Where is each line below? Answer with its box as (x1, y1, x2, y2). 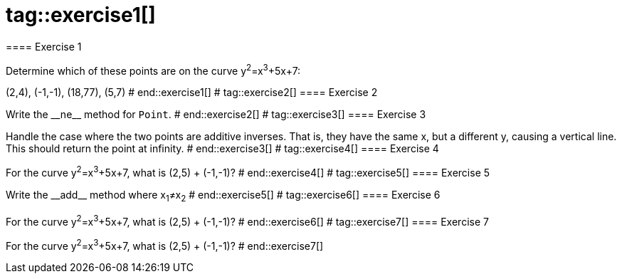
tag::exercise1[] (6, 3, 156, 27)
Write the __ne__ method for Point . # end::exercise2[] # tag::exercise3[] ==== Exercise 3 (6, 108, 426, 121)
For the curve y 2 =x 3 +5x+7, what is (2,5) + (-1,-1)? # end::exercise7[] (6, 237, 324, 252)
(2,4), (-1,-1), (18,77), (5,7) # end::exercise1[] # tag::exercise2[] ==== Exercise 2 (6, 86, 378, 99)
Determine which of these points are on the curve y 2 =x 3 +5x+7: (6, 62, 301, 77)
